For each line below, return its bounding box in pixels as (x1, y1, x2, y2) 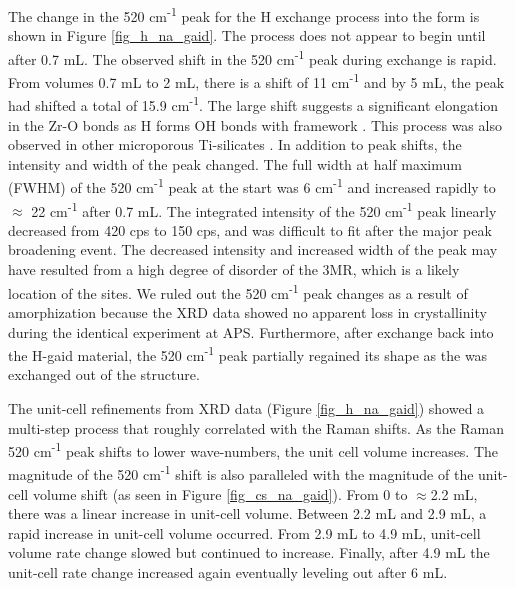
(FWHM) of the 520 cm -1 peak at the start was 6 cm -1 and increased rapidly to (8, 174, 496, 198)
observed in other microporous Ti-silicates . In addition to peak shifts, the (8, 134, 462, 155)
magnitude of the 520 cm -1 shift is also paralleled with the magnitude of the (8, 461, 474, 485)
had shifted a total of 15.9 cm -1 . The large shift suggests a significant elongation (8, 92, 499, 115)
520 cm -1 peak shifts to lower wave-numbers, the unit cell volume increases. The (8, 438, 499, 461)
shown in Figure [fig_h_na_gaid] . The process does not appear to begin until (8, 25, 486, 46)
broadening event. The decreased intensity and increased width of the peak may (8, 239, 498, 260)
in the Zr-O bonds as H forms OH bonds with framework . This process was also (8, 114, 502, 135)
